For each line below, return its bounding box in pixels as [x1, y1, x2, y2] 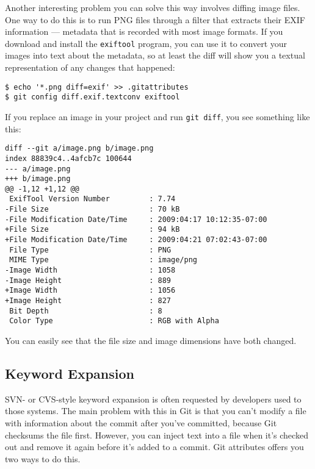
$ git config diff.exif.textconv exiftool [5, 93, 180, 102]
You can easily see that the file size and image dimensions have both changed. [5, 334, 297, 346]
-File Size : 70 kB [5, 205, 180, 214]
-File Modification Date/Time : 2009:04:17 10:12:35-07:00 [5, 215, 267, 224]
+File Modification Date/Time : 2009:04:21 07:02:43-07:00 [5, 235, 267, 245]
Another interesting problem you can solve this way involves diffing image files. [5, 1, 300, 13]
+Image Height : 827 [5, 296, 172, 306]
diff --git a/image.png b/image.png [5, 144, 154, 153]
